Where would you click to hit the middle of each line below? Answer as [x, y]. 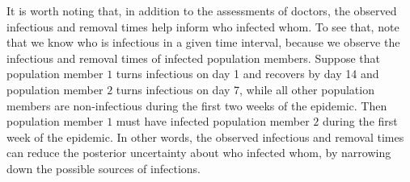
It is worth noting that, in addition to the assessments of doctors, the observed [202, 10]
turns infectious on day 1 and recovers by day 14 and [247, 74]
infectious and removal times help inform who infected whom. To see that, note [203, 26]
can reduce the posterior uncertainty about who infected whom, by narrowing [199, 153]
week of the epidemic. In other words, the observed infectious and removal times [205, 136]
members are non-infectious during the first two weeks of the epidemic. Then [197, 105]
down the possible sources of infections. [104, 168]
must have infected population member [213, 121]
